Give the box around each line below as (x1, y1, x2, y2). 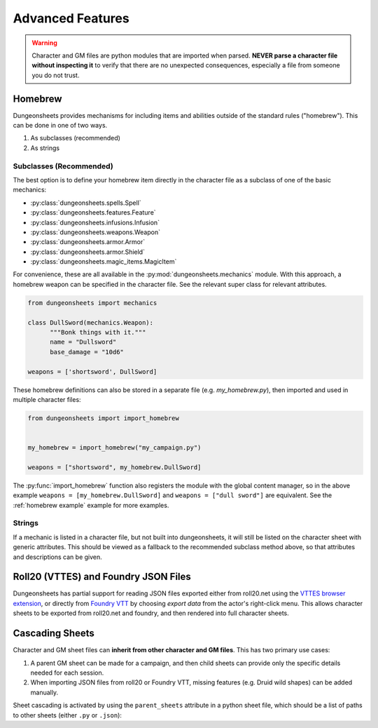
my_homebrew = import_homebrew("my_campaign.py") (27, 444, 202, 452)
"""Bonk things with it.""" (50, 328, 146, 336)
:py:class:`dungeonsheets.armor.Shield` (30, 248, 145, 256)
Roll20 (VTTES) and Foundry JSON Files (13, 571, 192, 583)
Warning (31, 39, 57, 47)
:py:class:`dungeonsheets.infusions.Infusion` (30, 218, 160, 227)
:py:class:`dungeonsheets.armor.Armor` (30, 238, 146, 246)
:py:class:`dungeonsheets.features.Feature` (30, 208, 157, 217)
